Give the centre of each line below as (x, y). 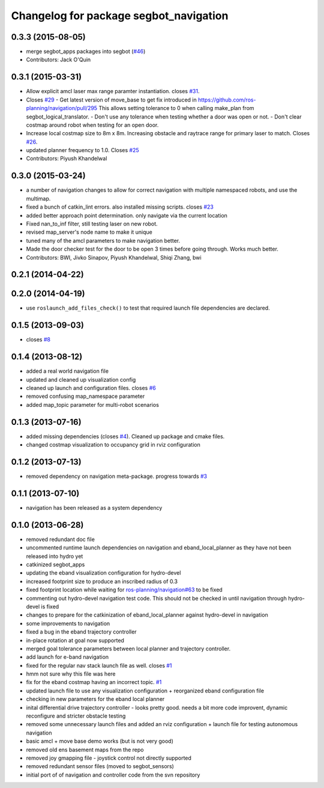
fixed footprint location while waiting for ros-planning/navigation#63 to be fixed (124, 590)
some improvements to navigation (68, 623)
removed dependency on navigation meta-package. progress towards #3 (117, 476)
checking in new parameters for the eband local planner (95, 699)
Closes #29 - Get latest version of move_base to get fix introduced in (112, 100)
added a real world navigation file (67, 371)
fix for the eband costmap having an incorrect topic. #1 (94, 682)
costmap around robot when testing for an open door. (92, 125)
